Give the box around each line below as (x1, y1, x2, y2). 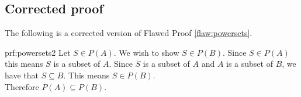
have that (5, 69, 39, 81)
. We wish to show (113, 46, 179, 58)
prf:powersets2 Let (5, 46, 71, 58)
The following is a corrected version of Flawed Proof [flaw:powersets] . (5, 27, 252, 39)
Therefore (5, 80, 39, 92)
